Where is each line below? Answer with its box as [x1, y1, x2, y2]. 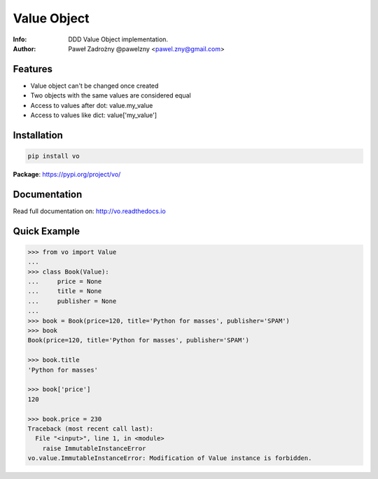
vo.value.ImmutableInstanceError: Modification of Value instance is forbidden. [27, 454, 312, 462]
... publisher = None [27, 297, 117, 305]
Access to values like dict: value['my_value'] [30, 111, 157, 119]
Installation [13, 129, 63, 141]
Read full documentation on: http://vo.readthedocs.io [13, 207, 166, 215]
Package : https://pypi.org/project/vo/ [13, 170, 121, 178]
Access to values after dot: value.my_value [30, 101, 153, 109]
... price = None [27, 278, 102, 285]
